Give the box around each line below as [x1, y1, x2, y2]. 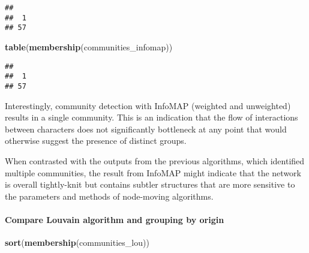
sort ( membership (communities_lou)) [5, 236, 149, 249]
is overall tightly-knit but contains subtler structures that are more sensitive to [5, 178, 295, 191]
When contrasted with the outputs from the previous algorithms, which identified [5, 154, 305, 167]
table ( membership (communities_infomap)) [5, 40, 173, 53]
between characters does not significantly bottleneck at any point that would [5, 122, 287, 135]
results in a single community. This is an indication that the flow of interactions [5, 111, 298, 124]
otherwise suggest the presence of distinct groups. [5, 134, 187, 147]
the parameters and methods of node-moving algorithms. [5, 189, 214, 202]
